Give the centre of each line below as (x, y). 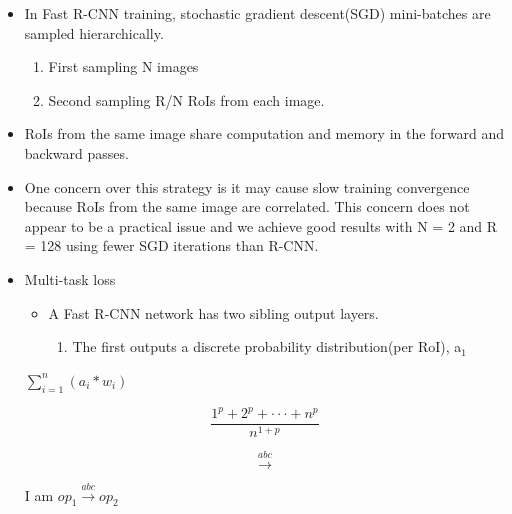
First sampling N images (123, 66)
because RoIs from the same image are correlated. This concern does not (247, 206)
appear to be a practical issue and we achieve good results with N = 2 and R (261, 225)
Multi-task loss (70, 278)
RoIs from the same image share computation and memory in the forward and (264, 133)
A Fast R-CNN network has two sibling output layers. (213, 312)
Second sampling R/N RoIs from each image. (186, 99)
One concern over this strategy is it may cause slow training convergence (247, 186)
